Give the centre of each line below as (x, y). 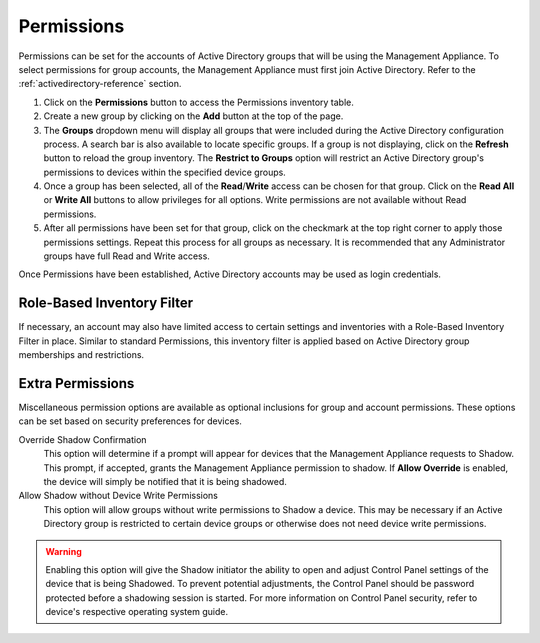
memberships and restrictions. (81, 355)
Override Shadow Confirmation (82, 439)
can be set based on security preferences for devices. (130, 421)
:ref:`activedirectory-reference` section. (100, 84)
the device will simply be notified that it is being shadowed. (165, 481)
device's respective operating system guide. (137, 612)
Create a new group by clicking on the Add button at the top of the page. (193, 116)
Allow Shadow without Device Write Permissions (118, 496)
